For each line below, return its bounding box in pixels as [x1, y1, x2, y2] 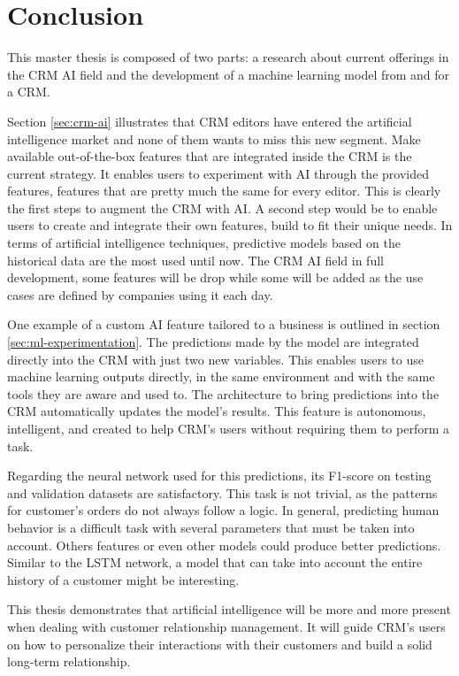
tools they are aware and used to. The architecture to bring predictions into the [7, 384, 440, 403]
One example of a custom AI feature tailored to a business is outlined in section [7, 315, 440, 334]
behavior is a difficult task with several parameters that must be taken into [7, 518, 415, 536]
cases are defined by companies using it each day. [7, 285, 273, 303]
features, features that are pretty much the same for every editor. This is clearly [7, 181, 441, 200]
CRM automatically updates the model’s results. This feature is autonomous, [7, 402, 426, 420]
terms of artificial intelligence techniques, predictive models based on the [7, 234, 401, 252]
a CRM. [7, 82, 50, 101]
